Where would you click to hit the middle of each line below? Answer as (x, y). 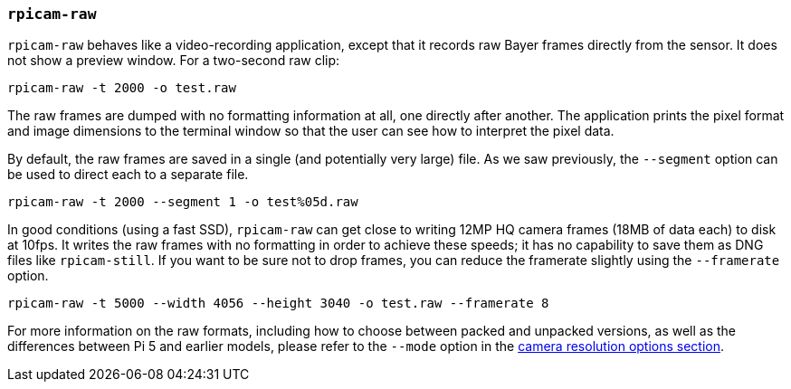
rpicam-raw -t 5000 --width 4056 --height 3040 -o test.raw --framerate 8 (278, 304)
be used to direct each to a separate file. (128, 175)
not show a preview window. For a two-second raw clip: (174, 61)
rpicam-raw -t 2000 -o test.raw (122, 88)
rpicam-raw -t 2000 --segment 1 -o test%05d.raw (183, 202)
